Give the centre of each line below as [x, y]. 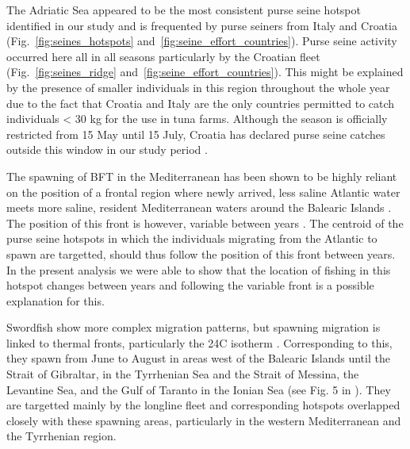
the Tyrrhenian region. [61, 436]
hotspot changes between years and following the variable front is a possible [190, 285]
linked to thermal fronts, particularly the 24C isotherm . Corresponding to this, [199, 342]
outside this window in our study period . [107, 150]
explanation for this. [56, 300]
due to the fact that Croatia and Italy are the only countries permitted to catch [201, 103]
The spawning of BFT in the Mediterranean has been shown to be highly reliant [202, 176]
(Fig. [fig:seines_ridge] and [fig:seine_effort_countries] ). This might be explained [205, 72]
